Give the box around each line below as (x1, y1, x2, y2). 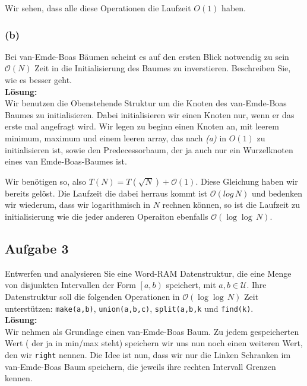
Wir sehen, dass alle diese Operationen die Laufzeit (5, 2, 191, 14)
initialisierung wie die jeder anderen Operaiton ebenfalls (5, 210, 208, 222)
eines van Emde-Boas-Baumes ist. (5, 155, 127, 167)
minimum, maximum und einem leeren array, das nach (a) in (5, 131, 227, 144)
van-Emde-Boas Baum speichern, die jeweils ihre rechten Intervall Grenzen (5, 360, 276, 372)
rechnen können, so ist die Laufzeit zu (162, 198, 300, 211)
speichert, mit (166, 279, 216, 291)
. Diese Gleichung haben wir (195, 175, 298, 187)
